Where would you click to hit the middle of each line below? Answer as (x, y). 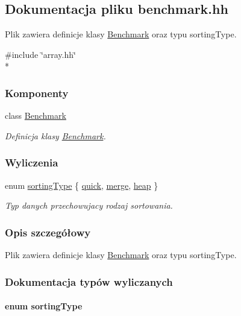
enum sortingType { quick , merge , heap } (82, 185)
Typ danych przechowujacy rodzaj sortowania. (89, 205)
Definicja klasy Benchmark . (55, 135)
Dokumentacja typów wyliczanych (89, 281)
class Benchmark (36, 115)
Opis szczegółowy (48, 232)
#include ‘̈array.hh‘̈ (40, 54)
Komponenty (37, 93)
